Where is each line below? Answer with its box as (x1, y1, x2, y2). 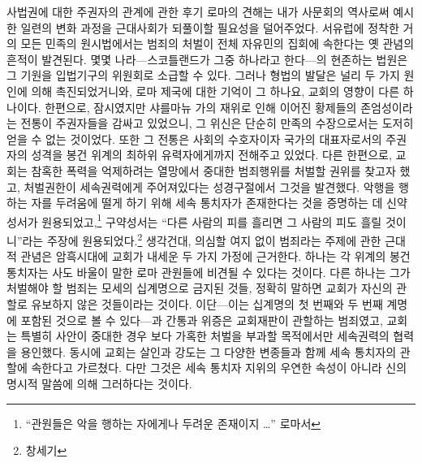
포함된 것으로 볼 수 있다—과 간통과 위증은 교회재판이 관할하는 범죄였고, (20, 311, 383, 328)
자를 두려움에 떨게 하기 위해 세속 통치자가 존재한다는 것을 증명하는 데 (31, 194, 383, 211)
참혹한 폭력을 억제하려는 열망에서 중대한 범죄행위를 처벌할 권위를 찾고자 (31, 162, 396, 179)
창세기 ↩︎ (25, 442, 67, 459)
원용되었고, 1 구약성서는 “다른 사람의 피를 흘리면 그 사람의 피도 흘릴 (41, 210, 382, 230)
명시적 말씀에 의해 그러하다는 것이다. (6, 374, 192, 392)
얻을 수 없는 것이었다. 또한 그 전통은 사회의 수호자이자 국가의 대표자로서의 (6, 130, 382, 147)
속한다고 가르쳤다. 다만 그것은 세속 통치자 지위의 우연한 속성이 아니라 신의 (31, 359, 407, 376)
